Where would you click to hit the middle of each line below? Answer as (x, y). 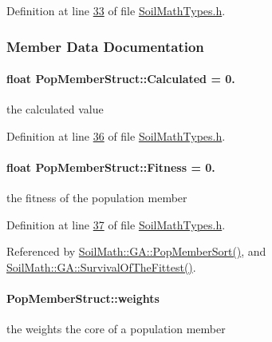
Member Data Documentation (105, 46)
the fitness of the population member (97, 198)
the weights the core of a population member (116, 329)
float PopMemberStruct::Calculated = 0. (121, 79)
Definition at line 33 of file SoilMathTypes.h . (116, 10)
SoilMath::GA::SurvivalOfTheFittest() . (101, 267)
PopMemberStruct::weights (83, 298)
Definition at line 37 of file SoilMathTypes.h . (116, 224)
